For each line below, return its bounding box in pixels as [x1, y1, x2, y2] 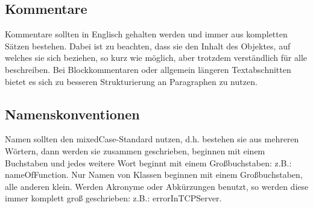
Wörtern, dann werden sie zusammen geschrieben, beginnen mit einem [5, 144, 265, 157]
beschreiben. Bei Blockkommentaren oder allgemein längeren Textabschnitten [5, 63, 291, 75]
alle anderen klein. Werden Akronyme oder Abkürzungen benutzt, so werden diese [5, 180, 309, 192]
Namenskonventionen [5, 104, 140, 123]
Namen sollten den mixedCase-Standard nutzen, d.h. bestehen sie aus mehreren [5, 133, 299, 145]
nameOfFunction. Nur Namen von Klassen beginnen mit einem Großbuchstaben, [5, 168, 303, 181]
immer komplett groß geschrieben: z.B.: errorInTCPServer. [5, 192, 222, 204]
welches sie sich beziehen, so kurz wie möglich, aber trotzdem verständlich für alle [5, 51, 308, 64]
